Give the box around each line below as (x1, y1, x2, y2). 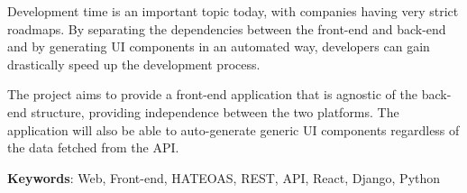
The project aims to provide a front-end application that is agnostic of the (7, 85, 417, 104)
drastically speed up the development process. (7, 54, 261, 73)
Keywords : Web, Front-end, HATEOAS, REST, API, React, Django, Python (7, 168, 441, 187)
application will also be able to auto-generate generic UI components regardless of (7, 120, 460, 139)
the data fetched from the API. (7, 138, 179, 157)
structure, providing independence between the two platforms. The (31, 102, 399, 121)
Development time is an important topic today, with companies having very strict (7, 2, 459, 20)
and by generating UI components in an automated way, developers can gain (7, 37, 430, 56)
